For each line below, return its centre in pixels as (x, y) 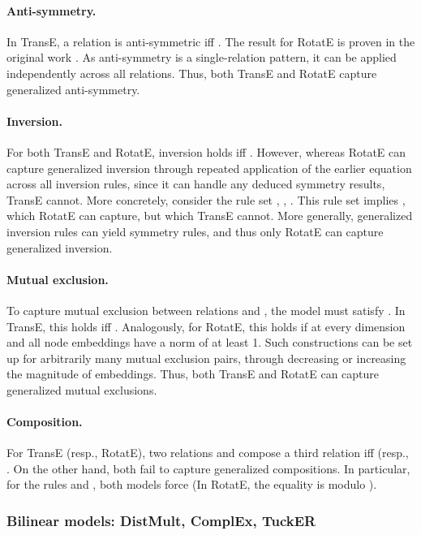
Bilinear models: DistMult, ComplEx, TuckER (161, 520)
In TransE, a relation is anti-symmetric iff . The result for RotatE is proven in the (211, 41)
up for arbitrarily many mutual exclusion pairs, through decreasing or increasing (206, 358)
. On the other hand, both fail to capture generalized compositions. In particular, (208, 468)
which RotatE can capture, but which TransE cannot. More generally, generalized (210, 216)
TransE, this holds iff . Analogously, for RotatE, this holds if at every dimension (206, 326)
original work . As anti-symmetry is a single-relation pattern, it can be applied (202, 57)
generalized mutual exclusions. (82, 389)
